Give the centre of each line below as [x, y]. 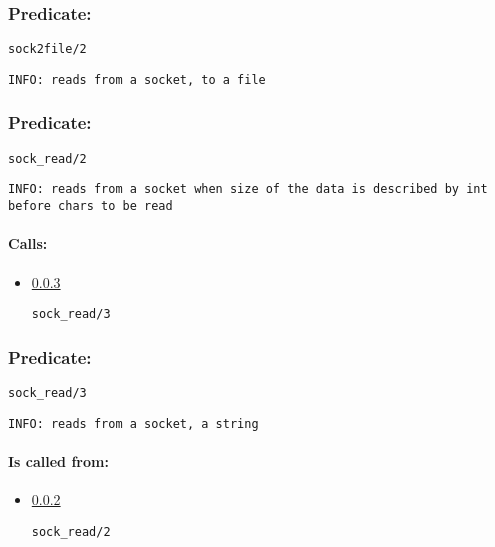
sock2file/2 [47, 49]
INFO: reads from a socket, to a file [137, 79]
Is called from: [58, 460]
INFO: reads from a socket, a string [133, 423]
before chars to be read [90, 206]
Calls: [28, 243]
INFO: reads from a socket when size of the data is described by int [248, 189]
